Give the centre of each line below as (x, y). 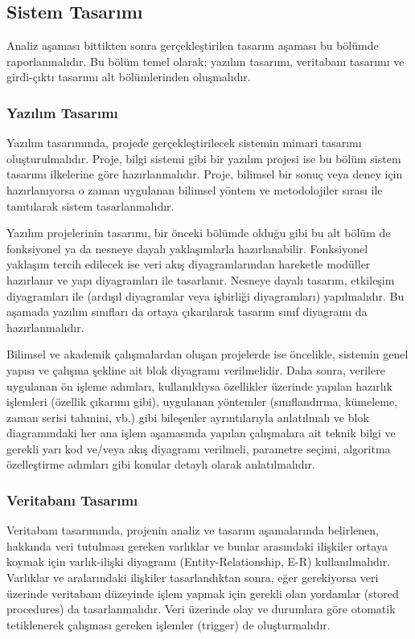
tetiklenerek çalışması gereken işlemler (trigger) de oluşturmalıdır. (168, 624)
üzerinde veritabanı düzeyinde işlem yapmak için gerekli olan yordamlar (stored (203, 593)
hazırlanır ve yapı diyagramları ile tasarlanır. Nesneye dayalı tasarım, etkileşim (201, 279)
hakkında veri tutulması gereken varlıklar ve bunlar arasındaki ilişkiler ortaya (197, 545)
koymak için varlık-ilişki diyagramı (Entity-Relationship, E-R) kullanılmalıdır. (199, 561)
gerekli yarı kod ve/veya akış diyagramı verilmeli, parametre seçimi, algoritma (199, 448)
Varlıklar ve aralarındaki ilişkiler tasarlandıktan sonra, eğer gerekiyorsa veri (193, 578)
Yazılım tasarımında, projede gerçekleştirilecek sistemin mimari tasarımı (184, 143)
